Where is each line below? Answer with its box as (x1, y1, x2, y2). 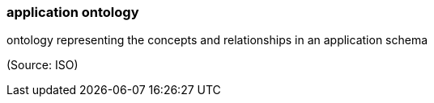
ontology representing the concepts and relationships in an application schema (6, 33, 428, 47)
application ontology (6, 4, 139, 20)
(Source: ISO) (6, 58, 79, 72)
